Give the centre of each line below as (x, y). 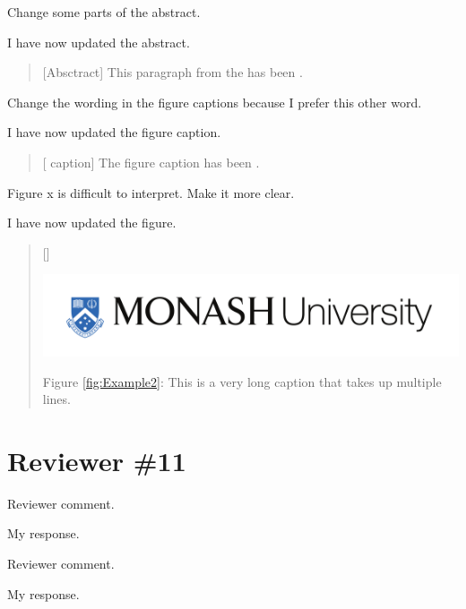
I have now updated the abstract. (99, 42)
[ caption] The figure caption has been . (151, 162)
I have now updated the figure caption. (114, 132)
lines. (56, 399)
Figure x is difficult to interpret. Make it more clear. (151, 192)
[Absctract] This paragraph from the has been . (173, 72)
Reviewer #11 (97, 460)
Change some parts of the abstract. (104, 12)
